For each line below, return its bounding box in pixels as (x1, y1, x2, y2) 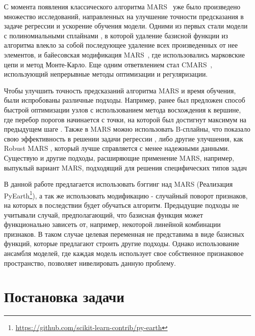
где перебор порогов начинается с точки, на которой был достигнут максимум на (4, 114, 247, 124)
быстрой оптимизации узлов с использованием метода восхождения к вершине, (4, 104, 241, 114)
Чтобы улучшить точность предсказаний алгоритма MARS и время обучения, (4, 85, 236, 95)
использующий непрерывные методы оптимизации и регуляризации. (4, 69, 208, 79)
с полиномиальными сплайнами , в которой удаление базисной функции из (4, 30, 228, 40)
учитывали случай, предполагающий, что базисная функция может (4, 209, 203, 220)
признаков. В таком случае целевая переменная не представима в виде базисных (4, 228, 244, 239)
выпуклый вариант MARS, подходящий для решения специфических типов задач (4, 162, 247, 172)
